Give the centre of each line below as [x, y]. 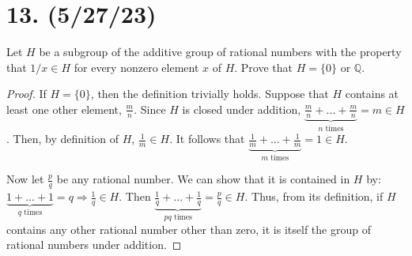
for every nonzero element [136, 67]
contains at [372, 94]
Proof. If [26, 94]
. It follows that [207, 139]
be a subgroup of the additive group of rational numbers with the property [220, 52]
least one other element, [64, 109]
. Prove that [264, 67]
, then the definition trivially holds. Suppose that [210, 94]
